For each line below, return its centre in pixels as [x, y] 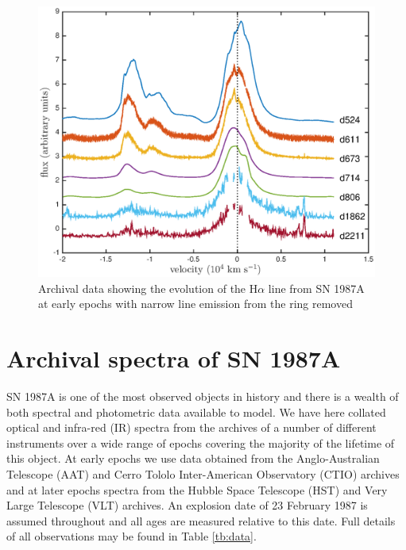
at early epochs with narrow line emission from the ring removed [195, 304]
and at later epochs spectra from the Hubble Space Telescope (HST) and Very [197, 489]
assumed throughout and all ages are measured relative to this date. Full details [201, 520]
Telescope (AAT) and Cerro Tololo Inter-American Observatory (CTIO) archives [203, 474]
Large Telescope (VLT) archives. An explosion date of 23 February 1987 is [187, 505]
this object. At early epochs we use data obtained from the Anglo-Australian [193, 458]
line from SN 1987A [316, 288]
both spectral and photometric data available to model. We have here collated [196, 412]
